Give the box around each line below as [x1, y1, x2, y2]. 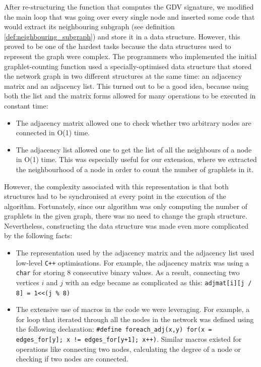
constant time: [4, 100, 48, 111]
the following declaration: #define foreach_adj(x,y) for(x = [16, 324, 212, 334]
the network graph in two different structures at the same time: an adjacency [4, 71, 242, 81]
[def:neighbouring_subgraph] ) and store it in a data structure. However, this [4, 31, 240, 41]
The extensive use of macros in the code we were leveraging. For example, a [16, 304, 250, 314]
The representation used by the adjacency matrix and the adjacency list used [16, 247, 254, 258]
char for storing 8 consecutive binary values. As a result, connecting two [16, 267, 240, 278]
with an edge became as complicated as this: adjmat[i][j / [65, 277, 252, 287]
